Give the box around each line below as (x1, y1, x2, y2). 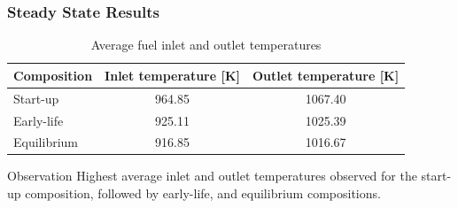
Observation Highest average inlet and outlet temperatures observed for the (7, 166, 417, 185)
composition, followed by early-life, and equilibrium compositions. (25, 184, 381, 203)
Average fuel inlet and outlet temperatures (90, 35, 322, 54)
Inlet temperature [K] (105, 65, 241, 84)
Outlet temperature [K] (252, 65, 400, 84)
